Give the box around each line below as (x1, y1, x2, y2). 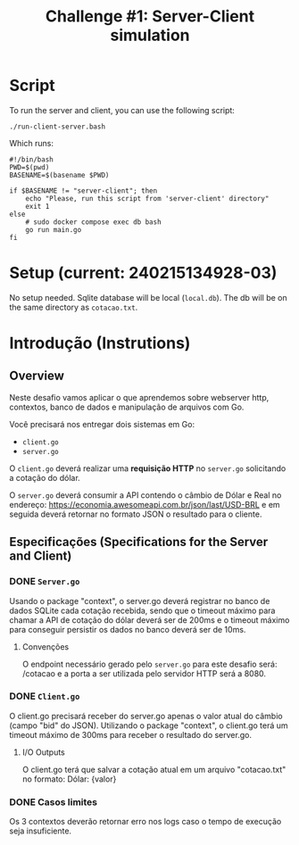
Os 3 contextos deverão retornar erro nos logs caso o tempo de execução (9, 816, 282, 827)
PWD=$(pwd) (9, 162, 50, 171)
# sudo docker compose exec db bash (25, 217, 162, 227)
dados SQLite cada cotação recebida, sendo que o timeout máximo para (9, 605, 276, 616)
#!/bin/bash (9, 154, 54, 164)
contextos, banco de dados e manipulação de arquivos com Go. (9, 402, 245, 412)
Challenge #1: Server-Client (45, 6, 255, 27)
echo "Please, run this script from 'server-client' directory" (25, 194, 270, 203)
